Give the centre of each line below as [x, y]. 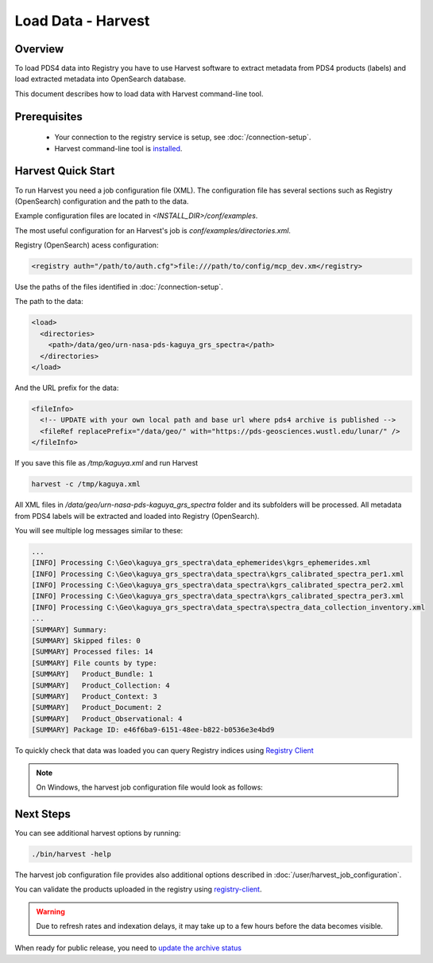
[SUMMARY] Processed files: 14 [93, 652]
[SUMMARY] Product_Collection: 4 [101, 685]
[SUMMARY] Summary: [69, 630]
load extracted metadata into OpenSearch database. [101, 79]
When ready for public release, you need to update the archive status [128, 948]
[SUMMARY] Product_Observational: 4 [107, 719]
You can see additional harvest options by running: [98, 832]
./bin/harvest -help [71, 854]
